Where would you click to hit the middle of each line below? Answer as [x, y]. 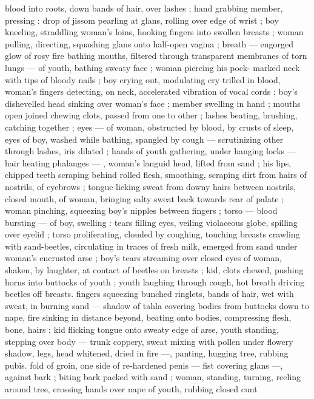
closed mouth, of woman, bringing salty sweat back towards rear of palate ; [145, 198]
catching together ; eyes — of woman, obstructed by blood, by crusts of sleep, [149, 127]
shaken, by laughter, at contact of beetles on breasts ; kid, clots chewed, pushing [154, 270]
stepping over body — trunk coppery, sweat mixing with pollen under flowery [149, 341]
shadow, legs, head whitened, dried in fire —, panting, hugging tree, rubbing [147, 353]
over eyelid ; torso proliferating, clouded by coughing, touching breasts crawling [152, 234]
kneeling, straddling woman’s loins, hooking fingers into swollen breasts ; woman [154, 32]
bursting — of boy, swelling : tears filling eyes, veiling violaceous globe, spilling [151, 222]
